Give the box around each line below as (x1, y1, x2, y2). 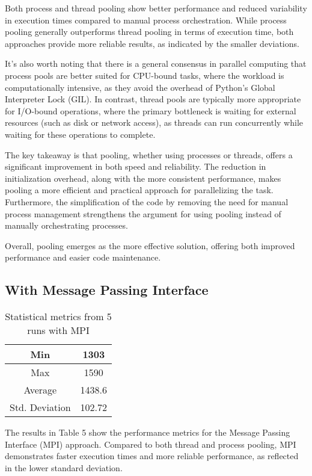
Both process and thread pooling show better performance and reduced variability (5, 2, 307, 14)
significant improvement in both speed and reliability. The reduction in (5, 160, 266, 173)
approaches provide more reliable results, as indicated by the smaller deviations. (5, 37, 299, 49)
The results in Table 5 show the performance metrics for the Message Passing (5, 426, 290, 439)
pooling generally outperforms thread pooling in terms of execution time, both (5, 25, 294, 38)
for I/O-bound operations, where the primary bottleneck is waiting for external (5, 104, 296, 117)
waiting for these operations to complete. (5, 128, 156, 140)
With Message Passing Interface (5, 280, 209, 299)
